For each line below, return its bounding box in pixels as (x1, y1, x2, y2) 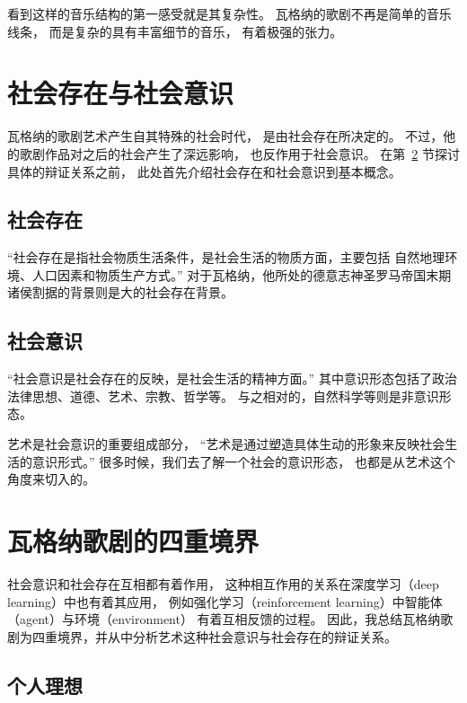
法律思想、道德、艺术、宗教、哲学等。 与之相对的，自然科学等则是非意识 (7, 386, 439, 405)
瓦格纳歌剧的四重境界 (7, 523, 260, 559)
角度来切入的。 (7, 470, 95, 488)
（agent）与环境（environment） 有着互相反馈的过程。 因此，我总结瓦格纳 (7, 610, 441, 628)
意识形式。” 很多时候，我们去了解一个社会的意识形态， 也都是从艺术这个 (31, 452, 455, 470)
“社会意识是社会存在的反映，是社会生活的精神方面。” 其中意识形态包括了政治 (7, 369, 457, 388)
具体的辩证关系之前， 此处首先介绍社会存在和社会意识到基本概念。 (7, 162, 401, 180)
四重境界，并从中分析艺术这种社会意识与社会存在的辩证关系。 (31, 627, 397, 646)
